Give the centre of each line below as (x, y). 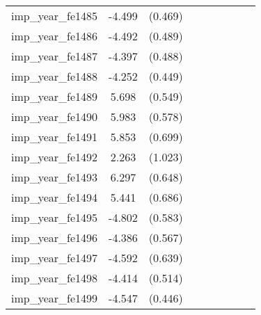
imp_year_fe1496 (55, 237)
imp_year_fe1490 (55, 116)
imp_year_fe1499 (55, 298)
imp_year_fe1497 (55, 258)
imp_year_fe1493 (55, 177)
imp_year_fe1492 (55, 157)
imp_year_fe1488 (55, 76)
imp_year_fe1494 (55, 197)
